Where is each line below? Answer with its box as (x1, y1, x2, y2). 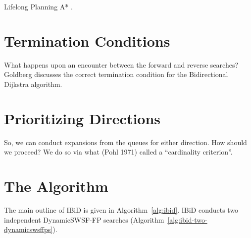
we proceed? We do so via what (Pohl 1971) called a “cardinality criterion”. (4, 147, 233, 157)
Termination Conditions (4, 30, 170, 51)
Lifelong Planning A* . (4, 1, 73, 11)
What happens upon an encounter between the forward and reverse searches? (4, 59, 239, 70)
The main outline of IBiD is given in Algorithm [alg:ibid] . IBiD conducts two (4, 204, 239, 215)
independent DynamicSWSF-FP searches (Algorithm (4, 214, 164, 225)
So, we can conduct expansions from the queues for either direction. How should (4, 137, 247, 147)
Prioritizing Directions (4, 108, 161, 128)
